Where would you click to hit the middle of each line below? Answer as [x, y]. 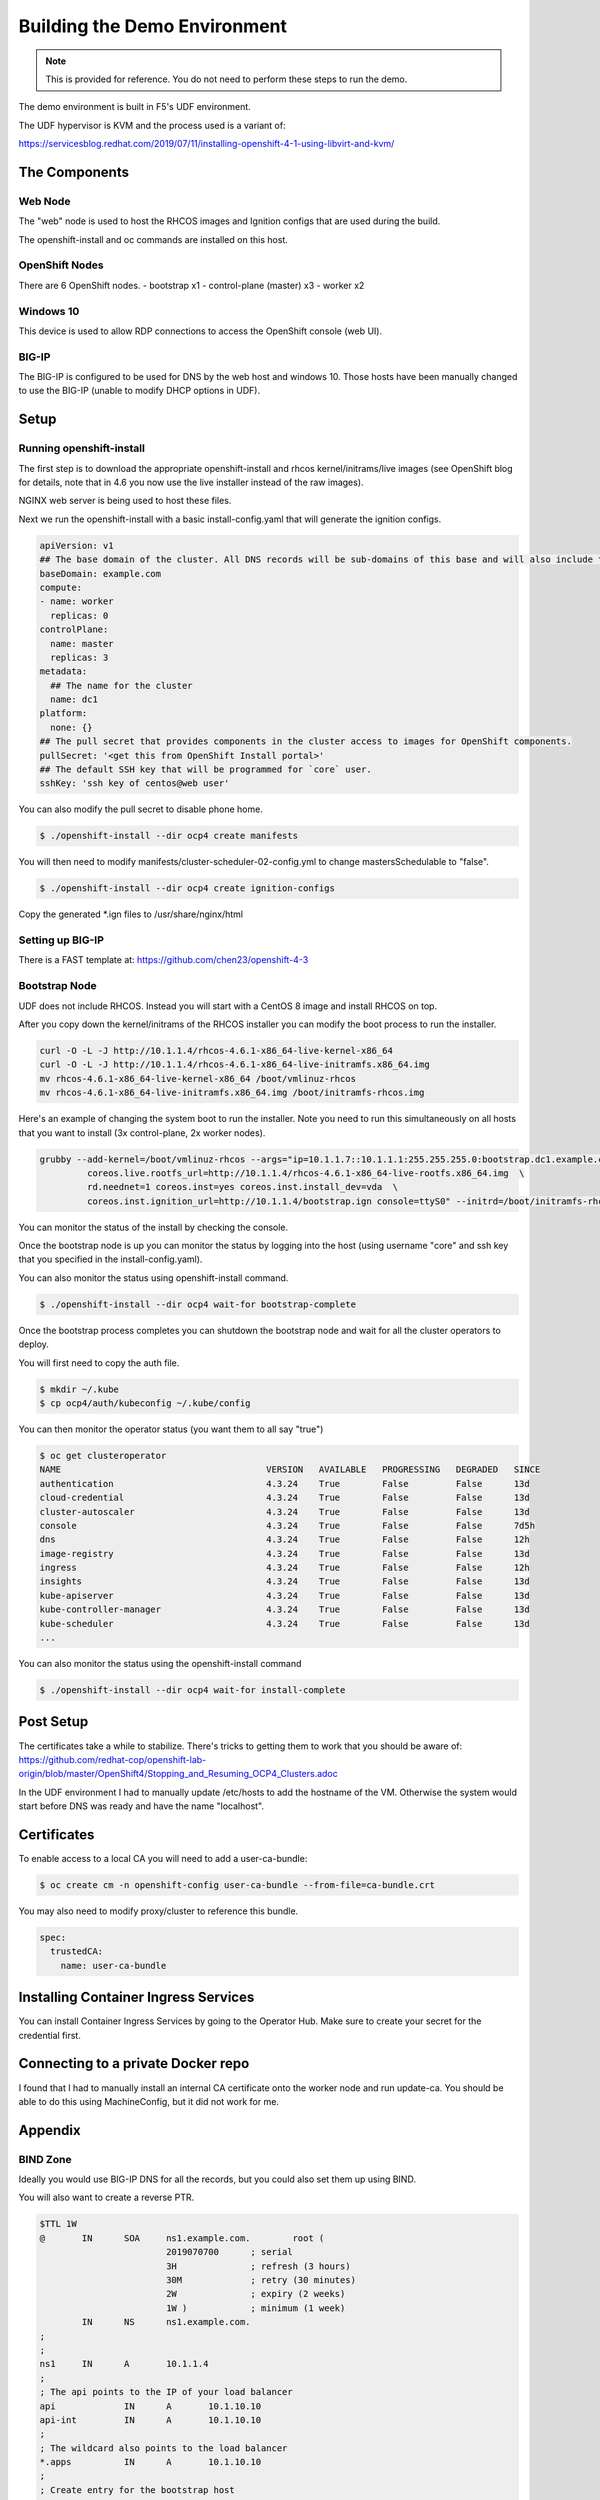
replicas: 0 [79, 615]
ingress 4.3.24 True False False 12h [284, 1568]
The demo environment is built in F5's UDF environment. [135, 107]
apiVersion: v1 [76, 545]
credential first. [50, 2035]
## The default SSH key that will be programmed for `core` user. [205, 769]
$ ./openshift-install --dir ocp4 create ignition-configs [187, 888]
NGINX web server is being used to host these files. [125, 501]
